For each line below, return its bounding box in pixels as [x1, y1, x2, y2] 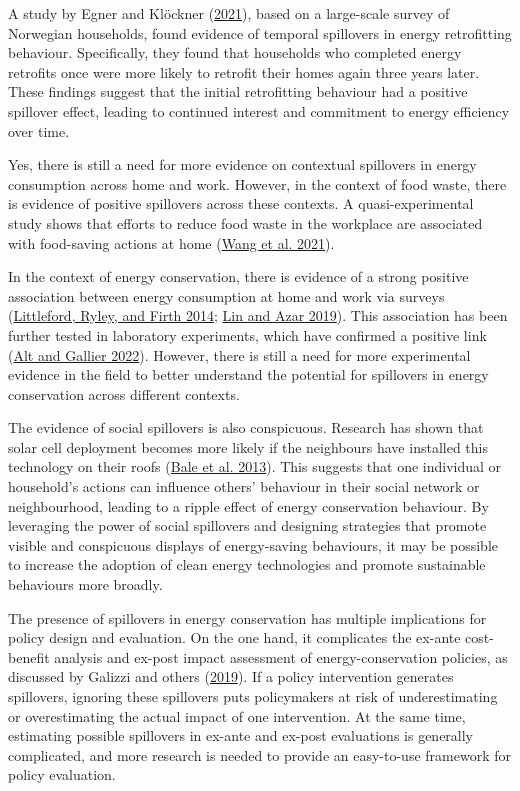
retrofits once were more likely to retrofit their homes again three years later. [8, 61, 480, 82]
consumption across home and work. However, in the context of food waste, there [8, 173, 507, 194]
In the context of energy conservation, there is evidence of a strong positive [8, 266, 469, 287]
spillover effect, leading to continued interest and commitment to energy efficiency [8, 100, 510, 121]
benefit [8, 646, 50, 667]
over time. [8, 120, 70, 141]
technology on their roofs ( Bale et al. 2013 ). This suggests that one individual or [8, 456, 502, 477]
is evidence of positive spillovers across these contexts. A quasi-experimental [8, 193, 474, 214]
